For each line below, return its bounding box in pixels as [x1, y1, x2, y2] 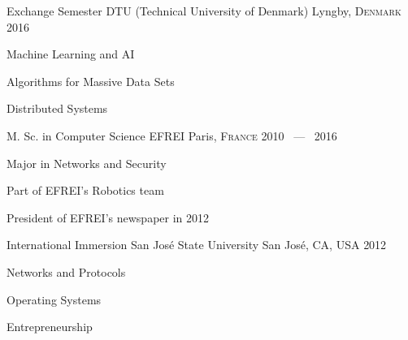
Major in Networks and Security [7, 154, 167, 171]
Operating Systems [7, 291, 102, 308]
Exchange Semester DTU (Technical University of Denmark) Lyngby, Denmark [7, 2, 401, 19]
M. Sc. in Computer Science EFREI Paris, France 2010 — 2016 [7, 127, 337, 144]
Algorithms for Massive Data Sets [7, 72, 175, 89]
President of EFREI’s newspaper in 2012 [7, 209, 210, 226]
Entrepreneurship [7, 318, 93, 335]
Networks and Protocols [7, 263, 126, 280]
